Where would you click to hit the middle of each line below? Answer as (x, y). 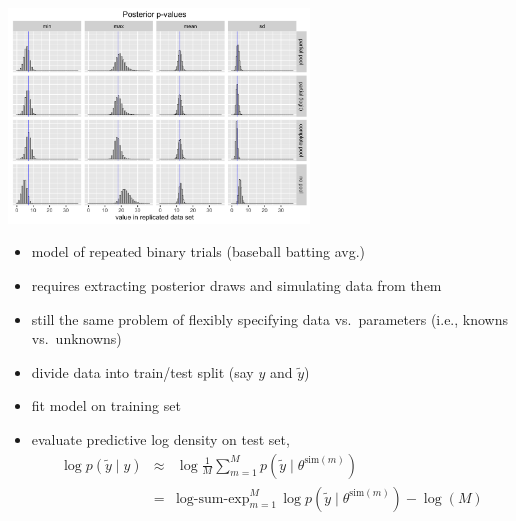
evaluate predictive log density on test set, (160, 439)
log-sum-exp (212, 498)
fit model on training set (106, 405)
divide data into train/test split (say (142, 371)
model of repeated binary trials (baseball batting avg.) (198, 251)
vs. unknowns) (76, 338)
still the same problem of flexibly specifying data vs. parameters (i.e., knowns (269, 318)
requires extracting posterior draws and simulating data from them (236, 285)
